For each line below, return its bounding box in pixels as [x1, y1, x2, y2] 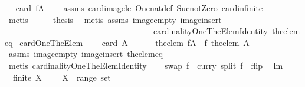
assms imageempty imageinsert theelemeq [8, 48, 163, 60]
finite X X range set [12, 71, 111, 83]
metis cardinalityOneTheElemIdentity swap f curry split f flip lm [8, 59, 283, 71]
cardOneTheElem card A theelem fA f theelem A [19, 36, 250, 48]
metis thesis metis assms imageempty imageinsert [8, 13, 222, 25]
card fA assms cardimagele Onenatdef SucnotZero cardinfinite [15, 2, 263, 14]
